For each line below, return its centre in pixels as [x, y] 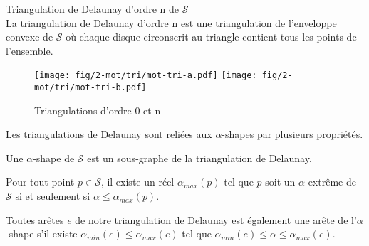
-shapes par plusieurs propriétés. [292, 134]
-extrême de [330, 182]
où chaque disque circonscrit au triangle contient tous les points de [211, 37]
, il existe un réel [137, 182]
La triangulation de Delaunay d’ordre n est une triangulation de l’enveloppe [171, 22]
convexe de [30, 37]
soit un [280, 182]
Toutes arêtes [35, 219]
